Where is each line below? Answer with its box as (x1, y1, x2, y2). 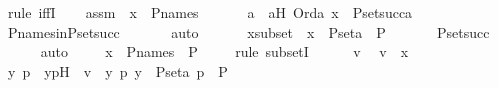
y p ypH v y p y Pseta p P (7, 60, 228, 81)
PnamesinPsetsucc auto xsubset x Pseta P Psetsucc (7, 21, 490, 42)
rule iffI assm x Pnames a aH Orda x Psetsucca (7, 2, 413, 22)
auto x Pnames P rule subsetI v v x (40, 41, 409, 62)
